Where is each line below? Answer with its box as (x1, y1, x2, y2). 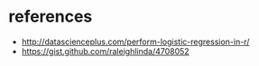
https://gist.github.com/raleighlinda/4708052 (21, 45, 190, 56)
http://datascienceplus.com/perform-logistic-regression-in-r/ (21, 36, 250, 47)
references (8, 6, 93, 27)
